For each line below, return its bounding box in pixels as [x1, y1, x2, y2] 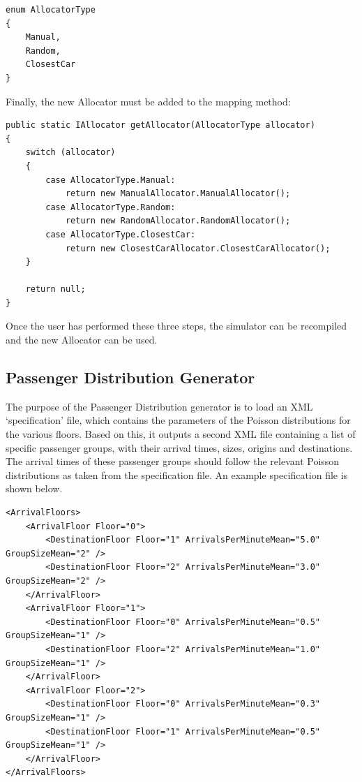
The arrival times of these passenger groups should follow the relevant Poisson [6, 454, 340, 469]
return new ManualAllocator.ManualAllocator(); [65, 189, 291, 199]
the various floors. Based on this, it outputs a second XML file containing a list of [6, 427, 356, 441]
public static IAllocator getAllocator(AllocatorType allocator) [6, 120, 315, 131]
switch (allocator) [25, 147, 116, 158]
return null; [25, 284, 86, 295]
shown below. [6, 481, 63, 496]
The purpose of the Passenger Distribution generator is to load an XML [6, 399, 313, 413]
